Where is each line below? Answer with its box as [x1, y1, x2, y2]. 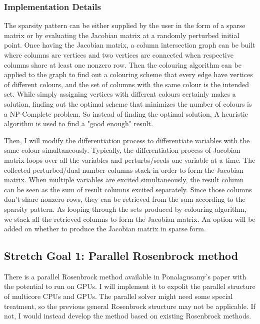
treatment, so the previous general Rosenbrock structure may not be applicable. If [4, 300, 255, 311]
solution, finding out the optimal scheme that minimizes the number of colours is [4, 98, 252, 109]
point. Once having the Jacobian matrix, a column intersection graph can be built [4, 40, 255, 50]
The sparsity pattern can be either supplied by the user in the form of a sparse [4, 20, 245, 31]
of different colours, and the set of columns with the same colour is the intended [4, 79, 249, 89]
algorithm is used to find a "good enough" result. [4, 118, 153, 129]
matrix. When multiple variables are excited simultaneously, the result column [4, 174, 244, 185]
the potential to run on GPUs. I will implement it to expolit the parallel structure [4, 281, 255, 291]
